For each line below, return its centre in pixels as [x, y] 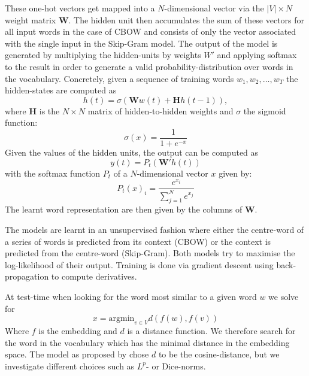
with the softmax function [53, 173]
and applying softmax [257, 55]
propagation [27, 276]
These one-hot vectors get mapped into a [80, 8]
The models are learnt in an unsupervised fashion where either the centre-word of [154, 230]
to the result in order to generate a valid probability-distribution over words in [149, 66]
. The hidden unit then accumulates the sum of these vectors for [187, 19]
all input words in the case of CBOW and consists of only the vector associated [151, 31]
